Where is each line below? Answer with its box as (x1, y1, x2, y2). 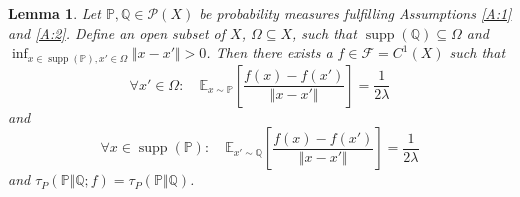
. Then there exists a (206, 42, 333, 63)
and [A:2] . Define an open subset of (8, 22, 226, 43)
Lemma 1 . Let (8, 3, 101, 23)
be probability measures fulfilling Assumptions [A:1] (199, 3, 512, 23)
